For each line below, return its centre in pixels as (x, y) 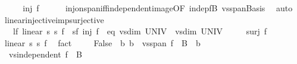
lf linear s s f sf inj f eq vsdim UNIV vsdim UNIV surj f (140, 31)
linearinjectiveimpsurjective (54, 19)
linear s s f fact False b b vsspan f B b (102, 42)
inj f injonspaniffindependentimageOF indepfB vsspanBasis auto (158, 8)
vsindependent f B (45, 54)
